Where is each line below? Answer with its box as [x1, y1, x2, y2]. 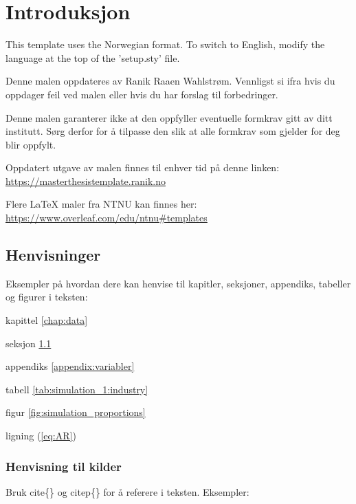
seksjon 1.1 [5, 336, 52, 350]
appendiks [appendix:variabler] [5, 359, 135, 373]
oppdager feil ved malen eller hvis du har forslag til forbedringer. [5, 87, 278, 101]
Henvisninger [5, 244, 101, 265]
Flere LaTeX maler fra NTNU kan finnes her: [5, 197, 197, 211]
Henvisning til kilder [5, 457, 122, 474]
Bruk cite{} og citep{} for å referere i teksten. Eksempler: [5, 484, 249, 498]
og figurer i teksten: [5, 289, 88, 304]
